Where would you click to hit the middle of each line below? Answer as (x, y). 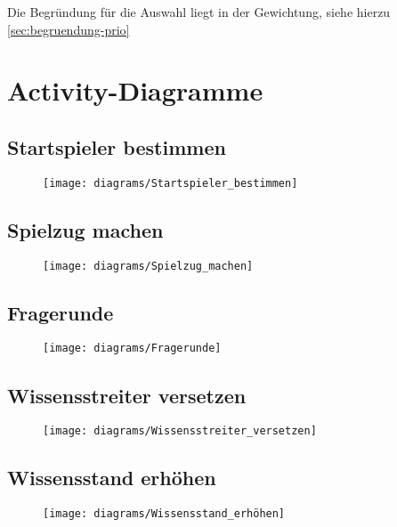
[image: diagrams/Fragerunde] (132, 349)
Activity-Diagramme (135, 90)
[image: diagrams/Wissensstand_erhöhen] (164, 514)
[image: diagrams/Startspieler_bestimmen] (170, 183)
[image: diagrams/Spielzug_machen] (148, 266)
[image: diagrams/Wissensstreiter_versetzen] (180, 431)
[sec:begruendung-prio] (69, 29)
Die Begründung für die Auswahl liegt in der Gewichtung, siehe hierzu (199, 12)
